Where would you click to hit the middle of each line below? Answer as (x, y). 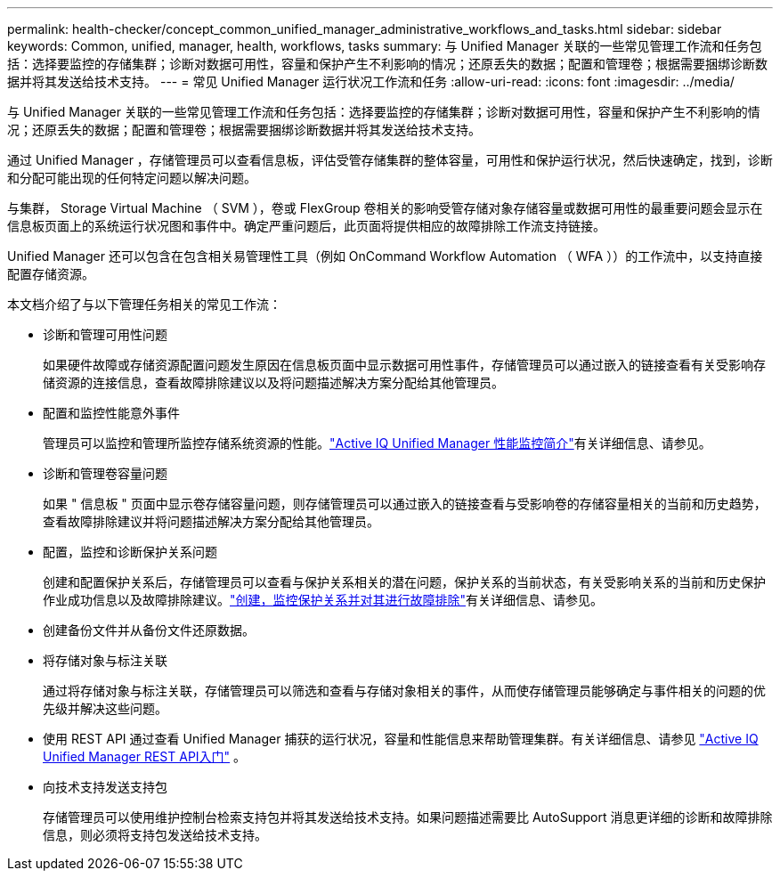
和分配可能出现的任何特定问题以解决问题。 (132, 178)
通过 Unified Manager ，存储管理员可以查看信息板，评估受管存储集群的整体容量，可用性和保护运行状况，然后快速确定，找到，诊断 (390, 160)
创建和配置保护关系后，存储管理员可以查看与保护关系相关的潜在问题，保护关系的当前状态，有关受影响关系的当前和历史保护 (404, 582)
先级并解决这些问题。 (105, 708)
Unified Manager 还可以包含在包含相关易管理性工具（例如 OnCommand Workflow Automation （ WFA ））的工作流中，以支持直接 (385, 256)
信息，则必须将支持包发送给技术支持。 (155, 835)
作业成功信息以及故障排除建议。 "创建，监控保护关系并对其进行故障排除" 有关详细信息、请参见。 (323, 600)
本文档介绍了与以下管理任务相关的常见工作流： (144, 304)
